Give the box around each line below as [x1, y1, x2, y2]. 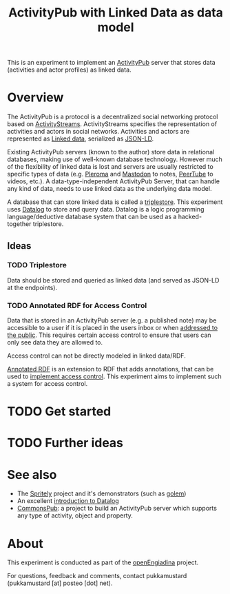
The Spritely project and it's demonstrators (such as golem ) [17, 489, 187, 498]
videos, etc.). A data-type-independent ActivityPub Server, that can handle [7, 177, 220, 185]
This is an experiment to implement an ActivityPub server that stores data [7, 59, 216, 67]
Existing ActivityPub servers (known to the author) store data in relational [7, 148, 215, 156]
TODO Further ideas [7, 436, 124, 451]
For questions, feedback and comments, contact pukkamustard [7, 572, 187, 580]
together [7, 220, 32, 228]
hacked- [178, 212, 202, 221]
